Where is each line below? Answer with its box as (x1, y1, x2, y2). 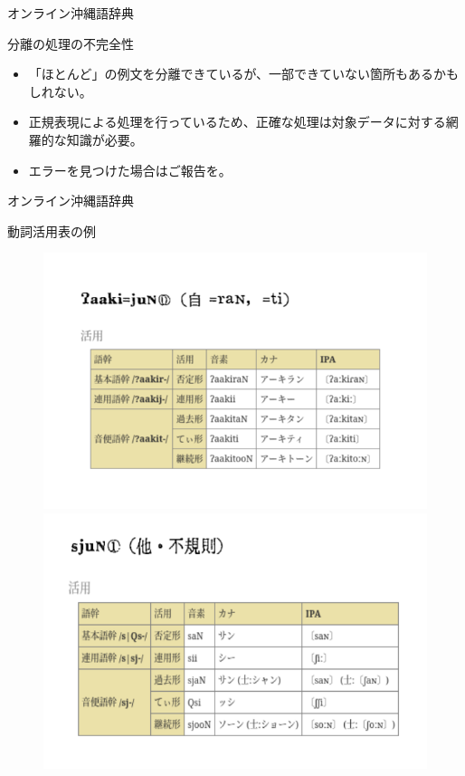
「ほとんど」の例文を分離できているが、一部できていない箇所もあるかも (28, 64, 460, 83)
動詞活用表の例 (7, 221, 96, 240)
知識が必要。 (66, 129, 143, 148)
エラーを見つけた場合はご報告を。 (28, 160, 232, 179)
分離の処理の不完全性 (7, 34, 134, 53)
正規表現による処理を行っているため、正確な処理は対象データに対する (28, 112, 446, 131)
